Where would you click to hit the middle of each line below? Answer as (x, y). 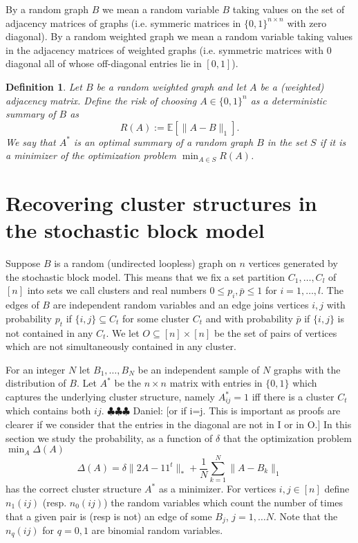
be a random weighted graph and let (171, 86)
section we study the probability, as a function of (109, 438)
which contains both (48, 411)
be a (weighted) (292, 86)
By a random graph (47, 9)
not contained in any (49, 332)
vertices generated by (293, 263)
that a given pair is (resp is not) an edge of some (109, 516)
